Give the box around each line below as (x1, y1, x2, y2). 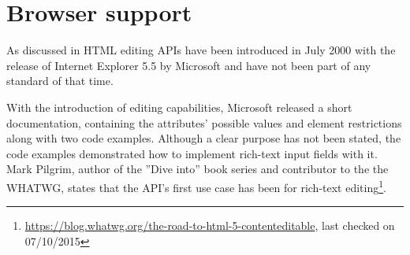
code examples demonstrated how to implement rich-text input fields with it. (6, 145, 378, 161)
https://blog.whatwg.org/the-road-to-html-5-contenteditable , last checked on (24, 217, 395, 234)
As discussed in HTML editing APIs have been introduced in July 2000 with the (6, 42, 396, 58)
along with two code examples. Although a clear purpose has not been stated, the (6, 130, 401, 146)
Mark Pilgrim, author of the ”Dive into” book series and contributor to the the (6, 161, 389, 177)
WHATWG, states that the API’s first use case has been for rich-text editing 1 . (6, 176, 386, 195)
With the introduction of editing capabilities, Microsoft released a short (6, 98, 352, 115)
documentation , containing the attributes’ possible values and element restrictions (6, 114, 402, 131)
